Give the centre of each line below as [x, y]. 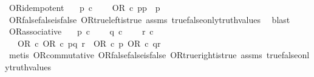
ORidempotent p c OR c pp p [84, 7]
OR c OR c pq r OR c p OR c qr [89, 43]
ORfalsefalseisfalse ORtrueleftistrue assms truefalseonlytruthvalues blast [149, 19]
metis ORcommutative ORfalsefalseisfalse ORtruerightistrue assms [135, 55]
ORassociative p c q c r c [81, 31]
